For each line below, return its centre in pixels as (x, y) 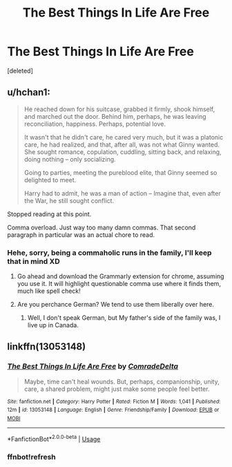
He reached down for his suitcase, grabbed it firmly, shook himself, (119, 109)
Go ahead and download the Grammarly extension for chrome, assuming (120, 276)
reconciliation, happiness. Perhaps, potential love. (95, 124)
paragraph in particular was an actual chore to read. (81, 235)
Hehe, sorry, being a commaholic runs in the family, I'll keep (109, 252)
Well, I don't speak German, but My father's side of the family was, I (124, 318)
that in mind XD (33, 261)
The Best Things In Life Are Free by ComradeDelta (93, 366)
